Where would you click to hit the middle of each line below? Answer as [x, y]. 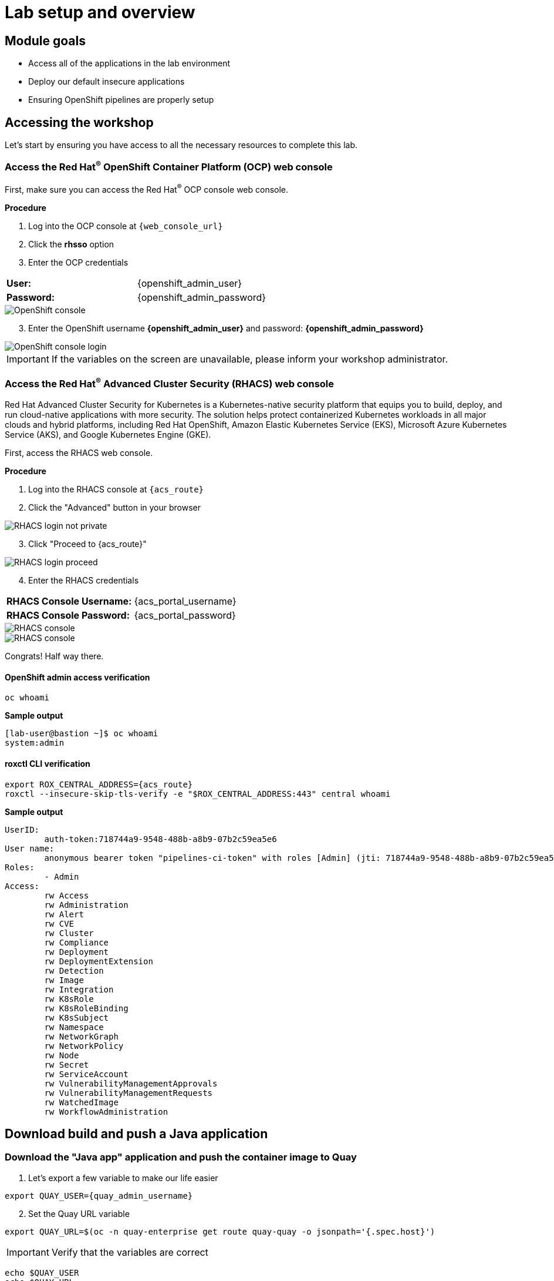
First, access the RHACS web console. [79, 453]
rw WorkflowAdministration [106, 1111]
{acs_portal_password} [185, 616]
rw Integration [79, 989]
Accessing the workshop [79, 122]
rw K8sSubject [77, 1017]
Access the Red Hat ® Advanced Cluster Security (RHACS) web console [170, 383]
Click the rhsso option [71, 244]
